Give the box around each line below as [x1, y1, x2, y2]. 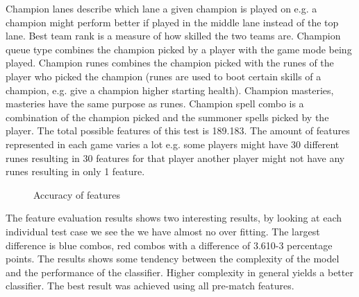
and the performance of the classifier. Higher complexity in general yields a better [6, 264, 353, 279]
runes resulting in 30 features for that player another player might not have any [6, 150, 345, 165]
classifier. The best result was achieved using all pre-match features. [6, 278, 294, 293]
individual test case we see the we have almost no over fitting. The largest [6, 224, 320, 238]
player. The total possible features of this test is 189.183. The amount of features [6, 123, 350, 138]
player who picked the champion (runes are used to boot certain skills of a [6, 69, 322, 83]
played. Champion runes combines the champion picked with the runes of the [6, 55, 334, 70]
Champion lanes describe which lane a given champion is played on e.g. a [6, 1, 317, 15]
